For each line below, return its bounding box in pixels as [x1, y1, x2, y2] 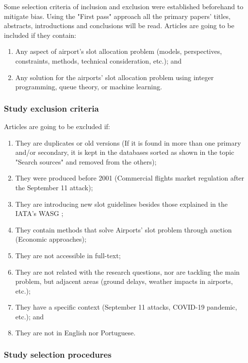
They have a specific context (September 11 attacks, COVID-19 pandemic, [15, 302, 237, 312]
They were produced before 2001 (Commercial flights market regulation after [15, 173, 245, 183]
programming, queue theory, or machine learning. [15, 82, 162, 92]
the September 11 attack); [15, 182, 93, 192]
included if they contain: [4, 30, 76, 40]
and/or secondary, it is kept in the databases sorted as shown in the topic [15, 147, 234, 157]
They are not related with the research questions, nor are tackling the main [15, 266, 240, 277]
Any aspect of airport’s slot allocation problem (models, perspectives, [15, 46, 222, 56]
